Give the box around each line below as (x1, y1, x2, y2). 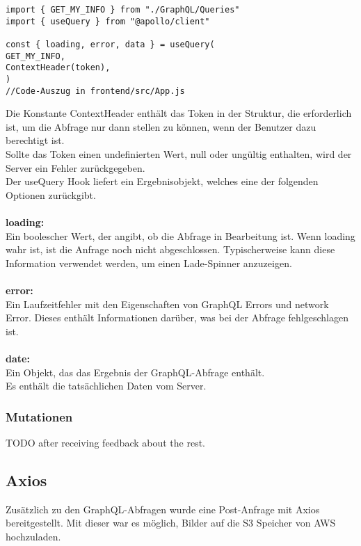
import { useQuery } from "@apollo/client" (6, 16, 210, 26)
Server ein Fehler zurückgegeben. (6, 160, 145, 175)
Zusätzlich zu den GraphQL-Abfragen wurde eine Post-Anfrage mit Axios (6, 501, 320, 516)
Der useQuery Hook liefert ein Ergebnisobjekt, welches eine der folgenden (6, 174, 319, 188)
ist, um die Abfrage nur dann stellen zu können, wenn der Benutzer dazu (6, 119, 316, 134)
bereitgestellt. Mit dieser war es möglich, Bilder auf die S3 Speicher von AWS (6, 515, 336, 530)
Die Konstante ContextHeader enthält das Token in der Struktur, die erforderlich (6, 106, 352, 120)
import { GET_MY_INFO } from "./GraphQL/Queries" (6, 5, 240, 15)
